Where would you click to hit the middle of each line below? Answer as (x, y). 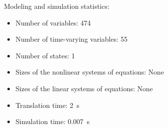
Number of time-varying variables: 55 (71, 39)
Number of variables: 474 (53, 22)
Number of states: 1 (45, 55)
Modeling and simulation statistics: (57, 6)
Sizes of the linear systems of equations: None (84, 88)
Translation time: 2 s (47, 105)
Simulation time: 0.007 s (53, 121)
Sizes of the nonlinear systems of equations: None (90, 72)
